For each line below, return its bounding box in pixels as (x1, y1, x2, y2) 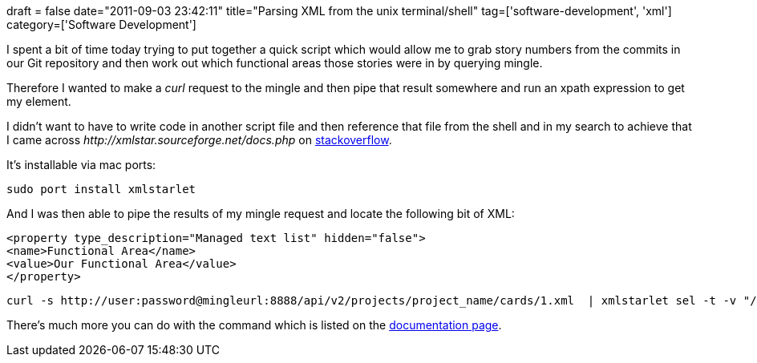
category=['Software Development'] (6, 18, 196, 31)
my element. (6, 95, 71, 108)
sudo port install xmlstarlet (6, 183, 196, 196)
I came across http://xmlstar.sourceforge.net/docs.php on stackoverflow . (6, 133, 392, 147)
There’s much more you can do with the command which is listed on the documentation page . (6, 318, 502, 332)
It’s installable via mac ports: (6, 158, 156, 171)
